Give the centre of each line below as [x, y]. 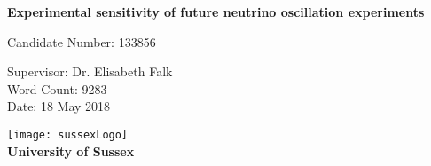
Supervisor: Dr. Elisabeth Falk [90, 71]
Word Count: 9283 [57, 88]
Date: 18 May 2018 [59, 106]
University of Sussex [71, 150]
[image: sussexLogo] [68, 134]
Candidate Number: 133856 [82, 41]
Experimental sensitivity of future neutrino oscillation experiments [216, 12]
